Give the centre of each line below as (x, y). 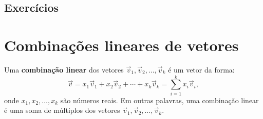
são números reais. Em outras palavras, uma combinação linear (159, 100)
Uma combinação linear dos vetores (64, 69)
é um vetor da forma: (201, 69)
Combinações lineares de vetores (121, 45)
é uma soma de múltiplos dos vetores (62, 110)
